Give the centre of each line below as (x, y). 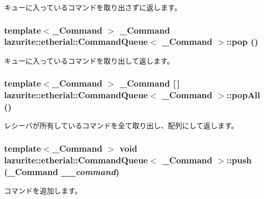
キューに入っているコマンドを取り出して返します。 (89, 60)
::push (239, 160)
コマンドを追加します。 (43, 191)
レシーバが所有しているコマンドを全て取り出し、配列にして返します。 (121, 125)
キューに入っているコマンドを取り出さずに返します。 (93, 7)
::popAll (243, 95)
